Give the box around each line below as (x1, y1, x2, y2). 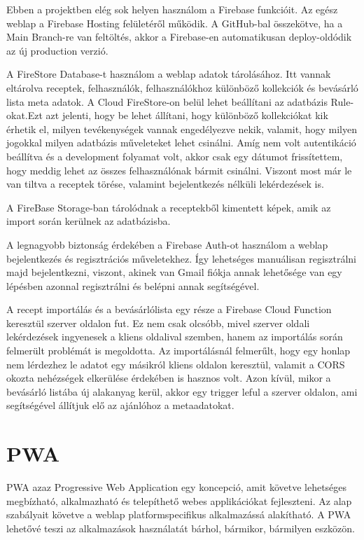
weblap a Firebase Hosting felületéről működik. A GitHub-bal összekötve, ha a (6, 15, 343, 30)
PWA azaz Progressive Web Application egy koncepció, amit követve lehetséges (6, 480, 347, 494)
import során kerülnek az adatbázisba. (6, 214, 171, 228)
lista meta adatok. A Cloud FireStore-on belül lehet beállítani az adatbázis (6, 94, 328, 109)
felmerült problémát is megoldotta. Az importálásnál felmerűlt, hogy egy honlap (6, 343, 351, 358)
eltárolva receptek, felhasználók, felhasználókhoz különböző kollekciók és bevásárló (6, 80, 358, 95)
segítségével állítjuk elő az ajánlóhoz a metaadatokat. (6, 398, 234, 413)
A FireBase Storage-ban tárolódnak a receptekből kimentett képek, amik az (6, 200, 331, 214)
